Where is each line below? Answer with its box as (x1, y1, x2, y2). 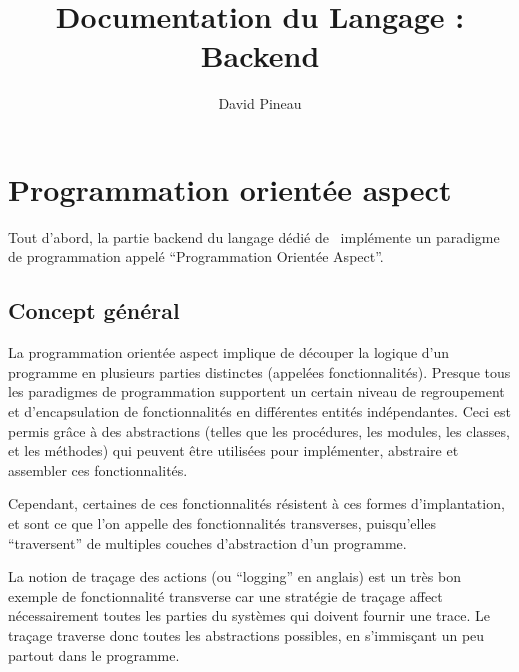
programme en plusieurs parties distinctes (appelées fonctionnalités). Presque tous (8, 361, 511, 382)
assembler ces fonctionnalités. (8, 459, 188, 480)
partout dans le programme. (8, 644, 180, 665)
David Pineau (218, 93, 302, 114)
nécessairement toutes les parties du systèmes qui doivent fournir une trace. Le (8, 605, 491, 626)
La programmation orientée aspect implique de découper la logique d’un (8, 342, 450, 363)
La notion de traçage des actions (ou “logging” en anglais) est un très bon (8, 566, 461, 587)
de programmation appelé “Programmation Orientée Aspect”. (8, 246, 384, 267)
